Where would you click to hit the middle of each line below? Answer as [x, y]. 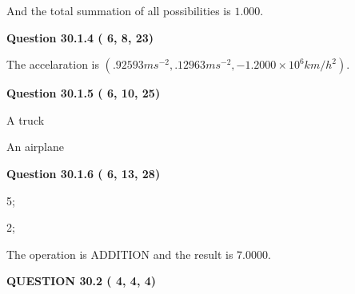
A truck [26, 119]
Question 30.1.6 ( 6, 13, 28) [84, 173]
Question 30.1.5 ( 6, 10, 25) [84, 93]
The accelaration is [53, 64]
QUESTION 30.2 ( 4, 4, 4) [82, 281]
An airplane [36, 147]
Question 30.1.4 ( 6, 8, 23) [80, 37]
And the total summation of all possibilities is [119, 10]
